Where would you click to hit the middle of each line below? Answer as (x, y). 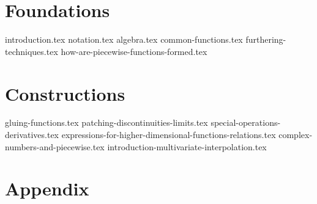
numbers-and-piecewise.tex (55, 146)
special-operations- (246, 122)
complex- (296, 135)
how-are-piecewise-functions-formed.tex (134, 51)
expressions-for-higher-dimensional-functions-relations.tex (169, 135)
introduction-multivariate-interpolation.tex (187, 146)
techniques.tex (32, 51)
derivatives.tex (32, 135)
